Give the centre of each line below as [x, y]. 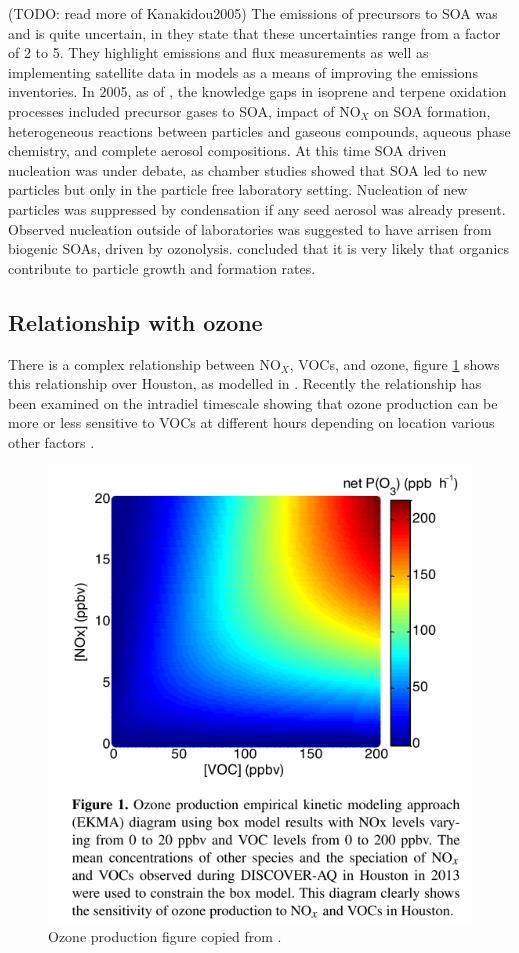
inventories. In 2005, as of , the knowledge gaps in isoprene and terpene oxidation [257, 91]
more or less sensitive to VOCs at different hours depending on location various [251, 422]
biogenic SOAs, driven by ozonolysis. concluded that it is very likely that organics [259, 248]
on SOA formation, [432, 110]
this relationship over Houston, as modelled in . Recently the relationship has [245, 383]
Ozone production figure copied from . [165, 936]
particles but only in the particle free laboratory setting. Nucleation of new [238, 189]
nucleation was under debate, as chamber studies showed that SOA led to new [248, 169]
